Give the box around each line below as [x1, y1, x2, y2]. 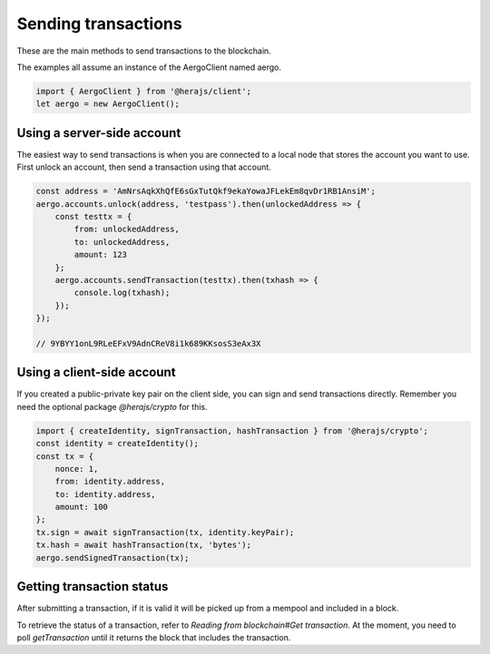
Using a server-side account [16, 125, 181, 141]
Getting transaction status [16, 579, 169, 594]
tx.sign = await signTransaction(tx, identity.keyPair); [35, 527, 295, 537]
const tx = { [35, 451, 94, 462]
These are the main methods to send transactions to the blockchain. [16, 45, 271, 56]
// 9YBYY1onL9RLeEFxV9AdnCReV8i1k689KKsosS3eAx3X [35, 338, 261, 348]
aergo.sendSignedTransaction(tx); [35, 552, 190, 562]
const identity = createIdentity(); [35, 438, 200, 449]
